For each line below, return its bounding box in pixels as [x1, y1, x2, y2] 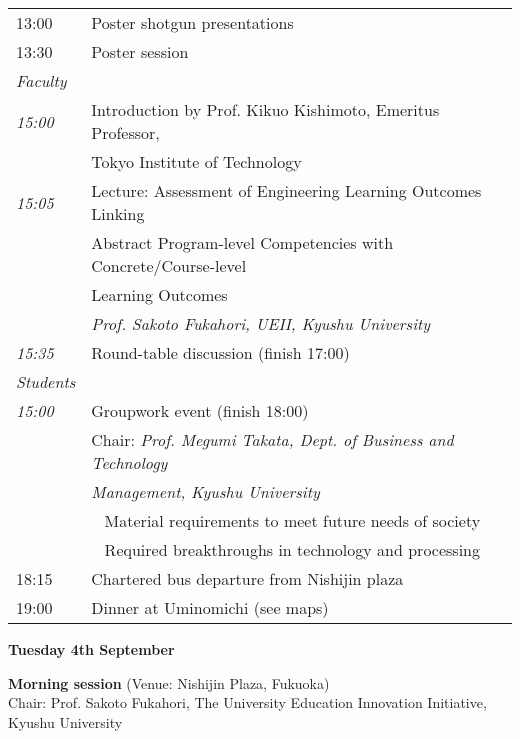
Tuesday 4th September [8, 639, 175, 659]
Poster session [91, 40, 189, 63]
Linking [91, 202, 145, 225]
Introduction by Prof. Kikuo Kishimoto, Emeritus [91, 98, 440, 121]
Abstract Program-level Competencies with [91, 231, 394, 254]
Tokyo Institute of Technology [91, 150, 302, 173]
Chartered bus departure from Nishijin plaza [91, 567, 404, 590]
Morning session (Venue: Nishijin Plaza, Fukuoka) [8, 672, 330, 693]
